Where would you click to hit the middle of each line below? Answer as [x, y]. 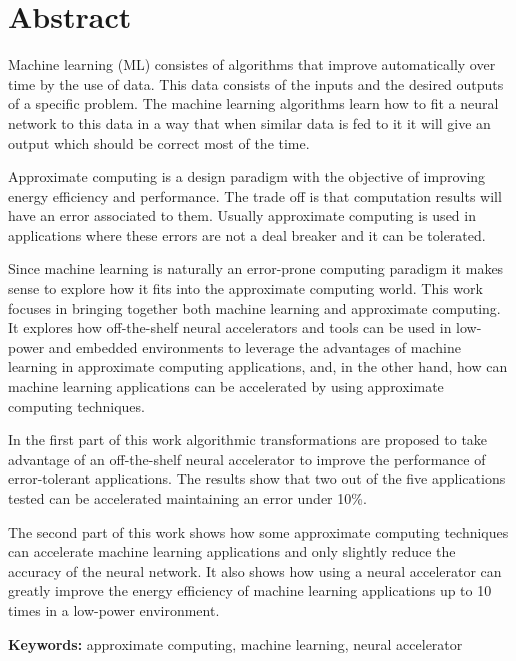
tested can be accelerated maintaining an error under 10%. [187, 498]
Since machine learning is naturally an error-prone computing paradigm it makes [256, 268]
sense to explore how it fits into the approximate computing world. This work [245, 288]
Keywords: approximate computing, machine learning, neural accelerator [235, 643]
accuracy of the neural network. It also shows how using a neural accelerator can [255, 570]
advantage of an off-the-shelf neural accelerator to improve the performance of [247, 458]
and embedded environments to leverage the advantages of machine [254, 346]
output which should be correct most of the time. [159, 142]
